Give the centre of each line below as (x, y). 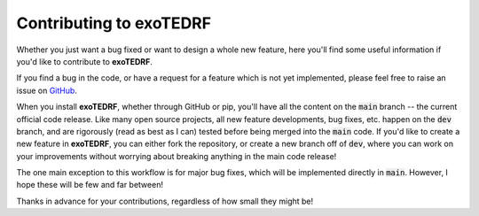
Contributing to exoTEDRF (114, 23)
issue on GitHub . (47, 90)
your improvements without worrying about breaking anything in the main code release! (177, 156)
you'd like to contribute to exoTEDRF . (84, 61)
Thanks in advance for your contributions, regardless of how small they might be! (165, 201)
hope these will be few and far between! (90, 185)
